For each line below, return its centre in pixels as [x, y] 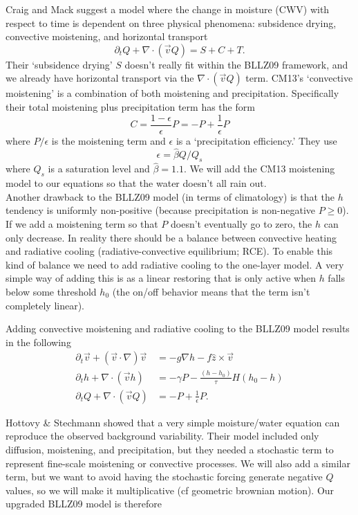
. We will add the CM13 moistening [259, 169]
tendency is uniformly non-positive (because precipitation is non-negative [161, 210]
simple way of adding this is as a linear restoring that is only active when [161, 278]
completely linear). [45, 305]
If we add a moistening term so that [82, 224]
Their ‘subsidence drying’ [59, 64]
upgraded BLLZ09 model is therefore [84, 504]
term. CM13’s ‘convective [299, 78]
